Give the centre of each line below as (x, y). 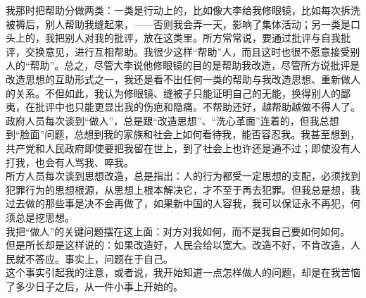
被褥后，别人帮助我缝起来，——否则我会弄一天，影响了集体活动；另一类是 (178, 24)
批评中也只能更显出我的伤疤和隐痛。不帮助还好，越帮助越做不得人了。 (197, 107)
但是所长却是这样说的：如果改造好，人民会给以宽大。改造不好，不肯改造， (178, 245)
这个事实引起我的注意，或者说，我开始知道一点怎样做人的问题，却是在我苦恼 (183, 272)
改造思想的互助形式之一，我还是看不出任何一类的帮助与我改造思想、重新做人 (183, 79)
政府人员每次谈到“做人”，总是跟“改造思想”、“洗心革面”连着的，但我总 (168, 120)
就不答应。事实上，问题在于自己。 (94, 258)
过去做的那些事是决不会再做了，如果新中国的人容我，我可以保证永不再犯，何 (183, 203)
